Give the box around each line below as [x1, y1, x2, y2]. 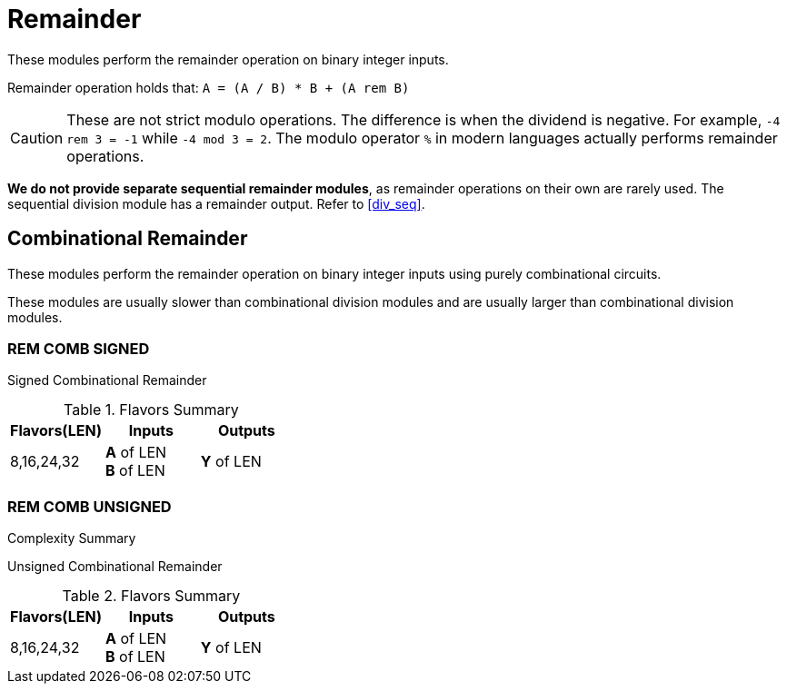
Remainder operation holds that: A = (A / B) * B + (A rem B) [7, 79, 410, 95]
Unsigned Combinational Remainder [7, 558, 223, 575]
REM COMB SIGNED [7, 339, 150, 358]
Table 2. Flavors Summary [62, 587, 241, 606]
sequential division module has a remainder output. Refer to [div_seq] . [7, 195, 425, 212]
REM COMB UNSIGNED [7, 497, 172, 516]
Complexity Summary [7, 530, 136, 547]
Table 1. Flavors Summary [64, 400, 239, 420]
